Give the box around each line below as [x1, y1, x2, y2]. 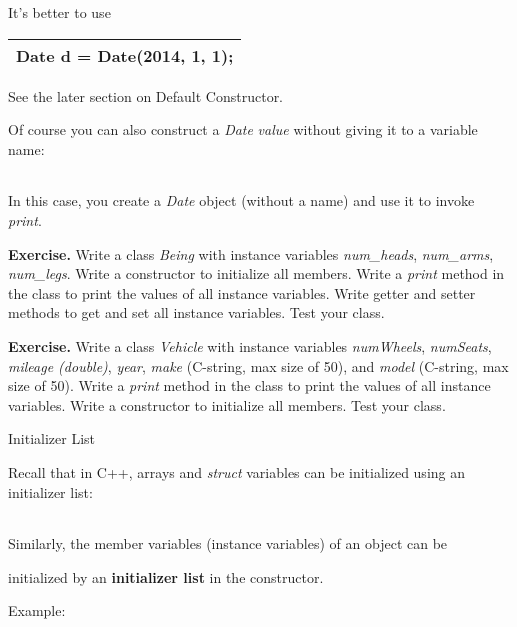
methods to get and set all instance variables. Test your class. [8, 302, 385, 323]
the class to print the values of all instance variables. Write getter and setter [8, 282, 476, 303]
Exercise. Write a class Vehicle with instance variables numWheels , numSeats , [8, 335, 492, 356]
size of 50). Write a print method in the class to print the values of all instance [8, 375, 491, 396]
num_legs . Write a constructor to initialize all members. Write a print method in [8, 263, 505, 284]
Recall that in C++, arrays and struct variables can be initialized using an [8, 461, 466, 482]
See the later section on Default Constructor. [8, 85, 284, 106]
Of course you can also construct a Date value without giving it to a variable [8, 119, 478, 140]
